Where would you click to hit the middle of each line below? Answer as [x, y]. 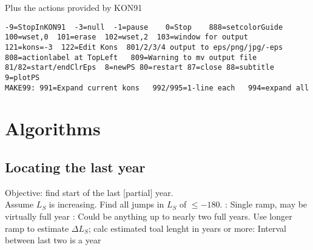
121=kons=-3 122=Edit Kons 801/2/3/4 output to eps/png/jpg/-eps [144, 47]
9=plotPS [22, 77]
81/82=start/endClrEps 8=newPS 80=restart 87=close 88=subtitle [140, 68]
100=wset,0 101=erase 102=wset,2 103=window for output [126, 37]
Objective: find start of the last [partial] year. [89, 192]
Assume [19, 204]
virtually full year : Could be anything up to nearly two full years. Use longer [149, 216]
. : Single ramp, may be [264, 204]
